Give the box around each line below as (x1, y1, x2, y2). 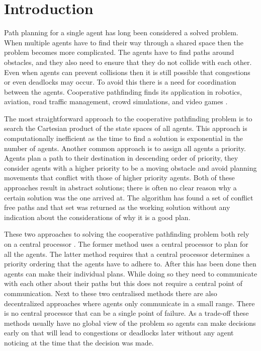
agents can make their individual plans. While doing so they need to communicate (4, 268, 257, 278)
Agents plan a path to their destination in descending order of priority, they (4, 153, 238, 163)
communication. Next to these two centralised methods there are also (4, 288, 217, 298)
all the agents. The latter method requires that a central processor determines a (4, 248, 250, 259)
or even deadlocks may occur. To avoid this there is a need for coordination (4, 77, 236, 87)
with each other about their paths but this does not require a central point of (4, 278, 243, 289)
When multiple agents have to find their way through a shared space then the (4, 37, 243, 47)
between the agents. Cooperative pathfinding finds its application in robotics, (4, 86, 242, 97)
